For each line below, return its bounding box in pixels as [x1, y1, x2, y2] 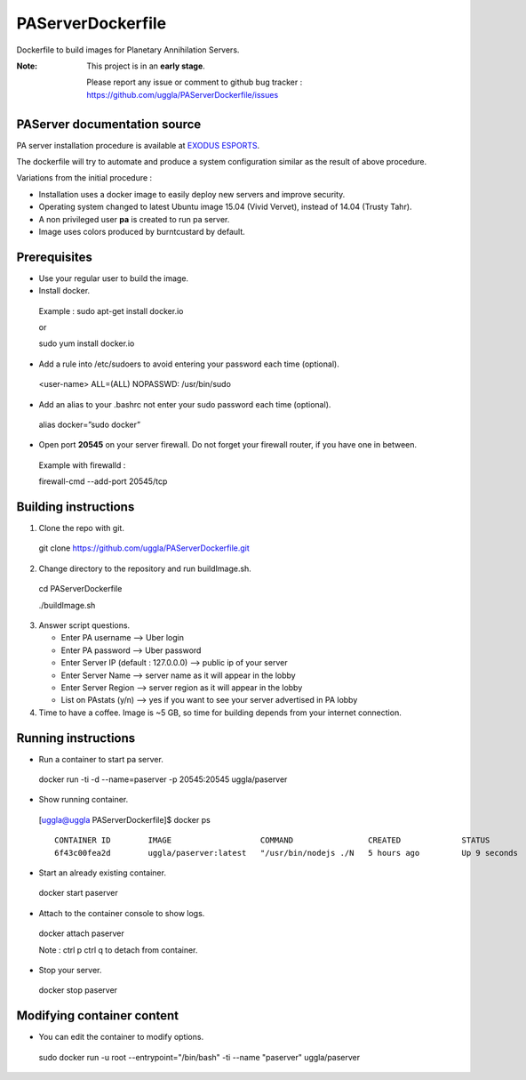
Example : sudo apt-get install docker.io [38, 305, 184, 316]
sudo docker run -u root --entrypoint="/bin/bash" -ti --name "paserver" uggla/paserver [38, 1052, 361, 1062]
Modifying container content [16, 1008, 179, 1023]
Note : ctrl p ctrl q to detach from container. [38, 944, 198, 955]
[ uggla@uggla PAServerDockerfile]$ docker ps [38, 814, 211, 825]
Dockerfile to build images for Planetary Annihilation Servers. [16, 44, 240, 55]
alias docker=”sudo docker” [38, 419, 141, 430]
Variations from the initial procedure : [16, 173, 153, 183]
